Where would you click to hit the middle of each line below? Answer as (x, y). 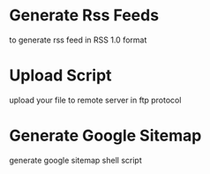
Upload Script (60, 76)
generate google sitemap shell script (76, 160)
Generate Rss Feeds (84, 15)
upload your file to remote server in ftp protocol (95, 100)
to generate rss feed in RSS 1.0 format (78, 40)
